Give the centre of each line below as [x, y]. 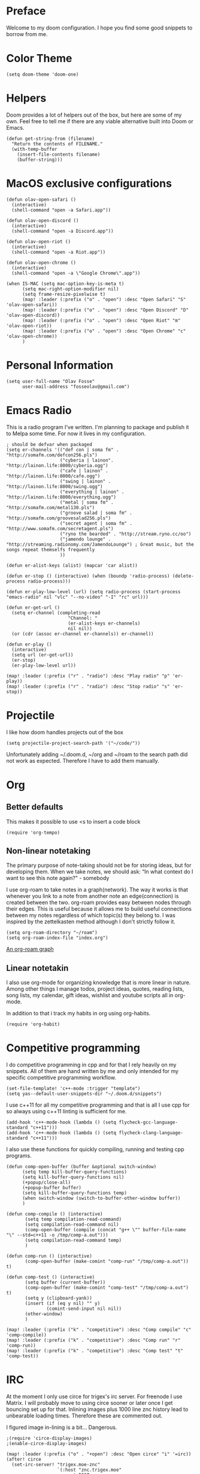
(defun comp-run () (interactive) [49, 1256]
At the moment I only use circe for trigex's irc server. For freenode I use [94, 1396]
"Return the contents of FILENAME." [57, 144]
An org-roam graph [30, 949]
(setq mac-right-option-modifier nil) [70, 289]
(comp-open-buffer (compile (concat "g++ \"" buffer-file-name [105, 1230]
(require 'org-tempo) [33, 833]
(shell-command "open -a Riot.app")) [59, 252]
